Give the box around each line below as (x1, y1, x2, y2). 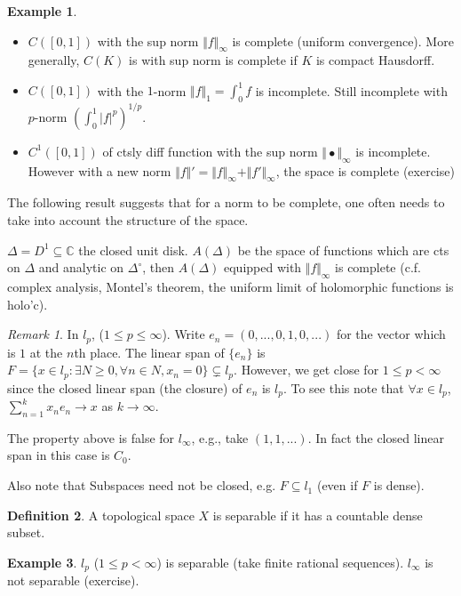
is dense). (373, 476, 425, 495)
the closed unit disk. (78, 240, 188, 259)
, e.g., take (191, 428, 249, 447)
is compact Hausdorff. (315, 51, 435, 69)
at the (29, 342, 63, 361)
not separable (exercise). (7, 571, 139, 590)
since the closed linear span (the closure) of (7, 378, 242, 397)
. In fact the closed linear (307, 428, 444, 447)
